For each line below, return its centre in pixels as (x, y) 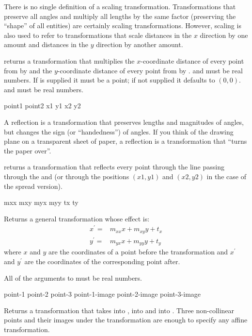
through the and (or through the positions (67, 176)
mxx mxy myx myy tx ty (41, 202)
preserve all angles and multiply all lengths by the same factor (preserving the (120, 16)
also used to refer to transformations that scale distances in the (98, 35)
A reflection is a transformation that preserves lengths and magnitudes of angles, (124, 122)
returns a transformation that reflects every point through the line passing (114, 167)
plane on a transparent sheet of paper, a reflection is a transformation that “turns (126, 141)
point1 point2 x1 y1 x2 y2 (42, 106)
